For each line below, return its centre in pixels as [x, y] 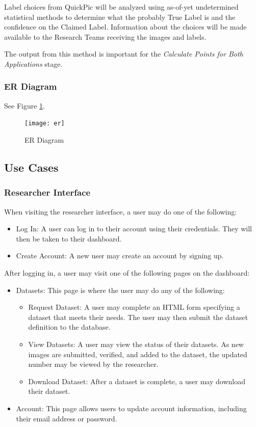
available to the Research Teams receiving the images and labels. [105, 36]
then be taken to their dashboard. [69, 238]
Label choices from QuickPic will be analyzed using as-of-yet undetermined [121, 7]
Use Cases [31, 167]
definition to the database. [69, 327]
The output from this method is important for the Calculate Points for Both [124, 54]
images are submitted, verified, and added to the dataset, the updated [138, 354]
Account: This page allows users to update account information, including [131, 408]
